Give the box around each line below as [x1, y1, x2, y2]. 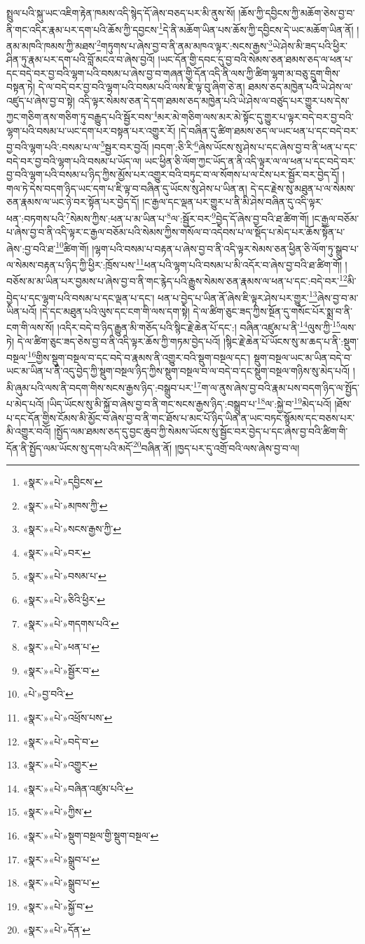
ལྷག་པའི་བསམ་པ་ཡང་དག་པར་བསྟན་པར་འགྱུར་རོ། [6, 123, 176, 138]
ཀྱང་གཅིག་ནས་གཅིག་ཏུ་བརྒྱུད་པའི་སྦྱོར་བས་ [6, 109, 153, 124]
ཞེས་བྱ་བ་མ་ [317, 290, 359, 305]
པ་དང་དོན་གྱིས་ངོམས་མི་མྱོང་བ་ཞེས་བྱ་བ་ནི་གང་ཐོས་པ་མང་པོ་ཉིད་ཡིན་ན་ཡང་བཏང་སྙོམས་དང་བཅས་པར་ [6, 410, 355, 425]
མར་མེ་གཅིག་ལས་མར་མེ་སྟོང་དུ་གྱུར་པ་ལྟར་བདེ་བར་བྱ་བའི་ [157, 109, 354, 124]
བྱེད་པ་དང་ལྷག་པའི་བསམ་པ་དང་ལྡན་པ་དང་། [6, 290, 155, 305]
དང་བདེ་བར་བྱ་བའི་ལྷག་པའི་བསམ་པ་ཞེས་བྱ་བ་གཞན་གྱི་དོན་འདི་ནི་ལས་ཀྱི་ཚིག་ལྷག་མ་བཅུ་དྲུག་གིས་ [6, 65, 340, 80]
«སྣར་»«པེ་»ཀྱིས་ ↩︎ [22, 804, 92, 819]
